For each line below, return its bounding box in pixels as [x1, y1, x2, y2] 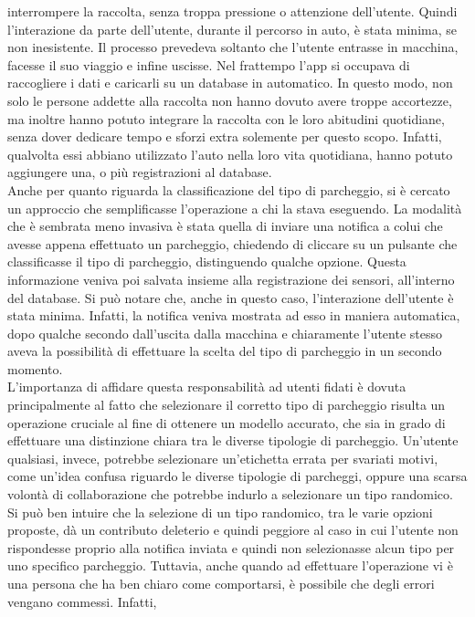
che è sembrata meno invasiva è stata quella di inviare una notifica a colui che [7, 216, 443, 235]
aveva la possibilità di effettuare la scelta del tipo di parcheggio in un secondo [7, 341, 442, 361]
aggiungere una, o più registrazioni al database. [7, 162, 272, 182]
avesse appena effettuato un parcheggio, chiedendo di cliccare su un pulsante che [7, 234, 458, 253]
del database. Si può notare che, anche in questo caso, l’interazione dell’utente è [7, 288, 454, 307]
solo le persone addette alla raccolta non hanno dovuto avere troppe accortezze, [7, 90, 452, 110]
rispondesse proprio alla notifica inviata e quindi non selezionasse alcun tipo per [7, 538, 455, 557]
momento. [7, 359, 63, 378]
